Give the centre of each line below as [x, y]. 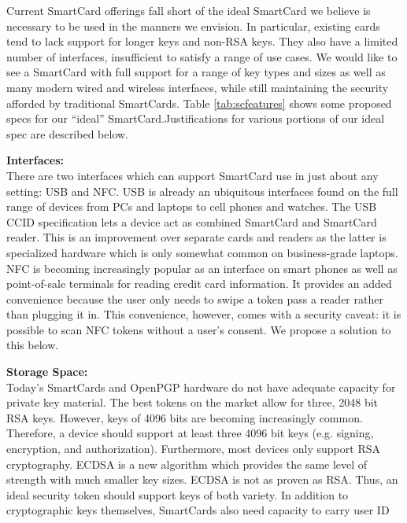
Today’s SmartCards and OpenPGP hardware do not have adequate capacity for [201, 387]
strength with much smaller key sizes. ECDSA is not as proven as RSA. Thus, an [202, 479]
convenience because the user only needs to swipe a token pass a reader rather [195, 298]
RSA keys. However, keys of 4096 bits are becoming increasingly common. [185, 417]
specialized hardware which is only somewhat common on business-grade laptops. [202, 252]
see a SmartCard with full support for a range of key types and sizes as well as [196, 72]
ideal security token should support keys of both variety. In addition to [178, 494]
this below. [33, 345]
